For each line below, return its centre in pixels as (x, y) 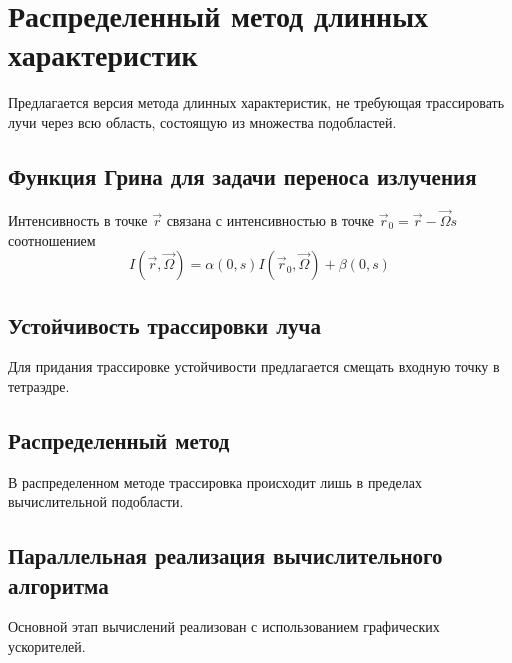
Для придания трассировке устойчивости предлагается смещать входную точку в (254, 366)
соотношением (52, 239)
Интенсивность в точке (78, 219)
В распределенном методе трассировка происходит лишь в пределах (215, 481)
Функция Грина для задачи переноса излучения (242, 175)
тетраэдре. (39, 385)
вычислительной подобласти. (96, 501)
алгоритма (58, 584)
